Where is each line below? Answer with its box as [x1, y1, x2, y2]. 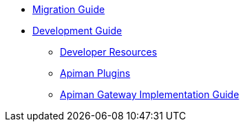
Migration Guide [32, 3, 105, 15]
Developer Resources [60, 46, 158, 58]
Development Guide [32, 25, 122, 36]
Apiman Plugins [60, 67, 131, 79]
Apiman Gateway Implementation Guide [60, 89, 239, 100]
